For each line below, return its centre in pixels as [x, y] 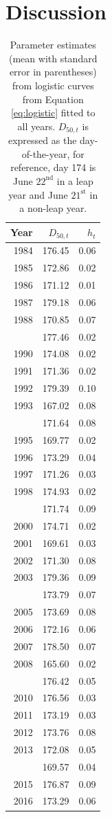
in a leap [75, 180]
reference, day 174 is [53, 167]
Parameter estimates [53, 45]
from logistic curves [53, 85]
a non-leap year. [53, 208]
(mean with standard [53, 58]
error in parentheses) [53, 72]
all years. [36, 126]
